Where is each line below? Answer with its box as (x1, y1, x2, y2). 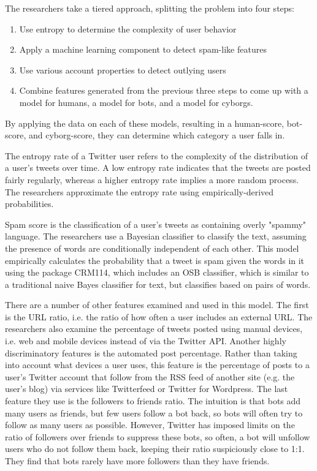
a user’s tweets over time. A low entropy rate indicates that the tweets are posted (5, 161, 311, 174)
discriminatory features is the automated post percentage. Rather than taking (5, 346, 297, 359)
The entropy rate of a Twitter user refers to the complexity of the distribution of (5, 149, 308, 162)
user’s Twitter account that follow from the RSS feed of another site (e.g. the (5, 370, 295, 383)
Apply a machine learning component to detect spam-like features (19, 43, 267, 56)
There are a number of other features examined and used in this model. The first (5, 298, 309, 311)
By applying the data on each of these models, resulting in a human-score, (5, 116, 285, 129)
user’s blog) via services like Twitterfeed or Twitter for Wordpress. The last (5, 382, 288, 395)
